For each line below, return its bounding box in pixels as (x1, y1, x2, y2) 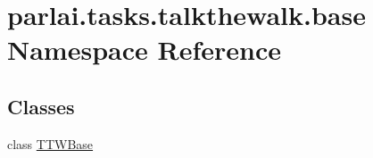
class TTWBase (7, 134, 94, 153)
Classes (7, 92, 75, 120)
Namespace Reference (7, 31, 281, 68)
